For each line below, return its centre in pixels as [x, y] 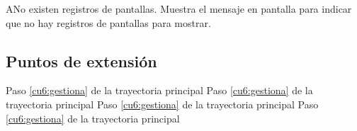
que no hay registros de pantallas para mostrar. [108, 22]
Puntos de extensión [81, 61]
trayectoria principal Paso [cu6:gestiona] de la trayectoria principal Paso [162, 104]
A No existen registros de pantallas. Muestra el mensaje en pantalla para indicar [179, 8]
